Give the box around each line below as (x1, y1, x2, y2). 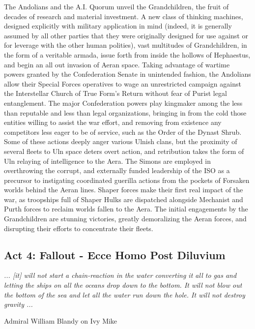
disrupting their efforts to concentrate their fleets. (4, 223, 153, 233)
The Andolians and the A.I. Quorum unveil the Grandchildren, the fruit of (4, 1, 229, 11)
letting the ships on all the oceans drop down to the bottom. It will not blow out (4, 280, 242, 290)
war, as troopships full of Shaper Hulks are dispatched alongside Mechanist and (4, 194, 243, 204)
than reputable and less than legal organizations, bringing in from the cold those (4, 107, 247, 118)
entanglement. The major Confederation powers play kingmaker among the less (4, 97, 243, 108)
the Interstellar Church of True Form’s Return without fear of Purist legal (4, 88, 227, 98)
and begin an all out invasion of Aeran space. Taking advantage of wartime (4, 59, 230, 69)
